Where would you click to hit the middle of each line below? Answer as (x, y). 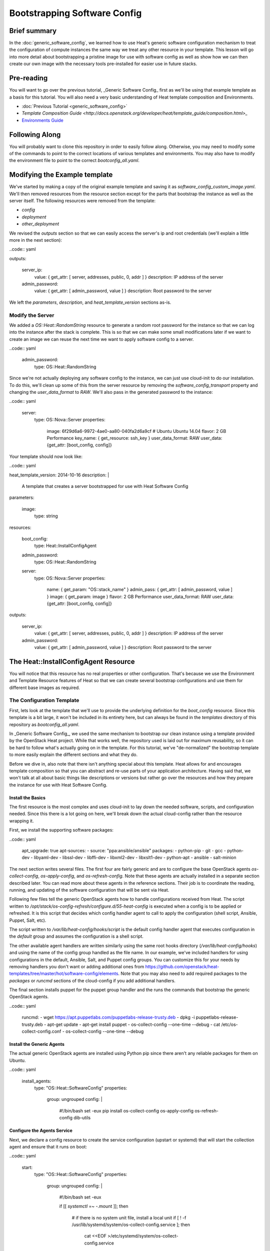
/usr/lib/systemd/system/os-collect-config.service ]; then (131, 1225)
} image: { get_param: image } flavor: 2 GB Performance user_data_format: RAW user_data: (140, 596)
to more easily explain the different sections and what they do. (73, 755)
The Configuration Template (44, 701)
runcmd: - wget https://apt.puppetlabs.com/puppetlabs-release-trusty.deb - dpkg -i (108, 1017)
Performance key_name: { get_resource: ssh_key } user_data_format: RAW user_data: (134, 438)
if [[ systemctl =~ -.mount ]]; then (94, 1206)
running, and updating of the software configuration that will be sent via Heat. (89, 890)
